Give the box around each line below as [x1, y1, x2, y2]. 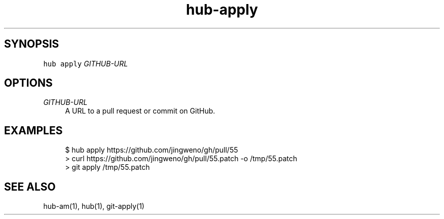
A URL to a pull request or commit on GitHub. [65, 106, 215, 116]
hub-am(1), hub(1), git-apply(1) [43, 202, 144, 211]
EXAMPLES [4, 124, 63, 137]
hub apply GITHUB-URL [43, 59, 128, 68]
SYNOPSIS [4, 38, 59, 51]
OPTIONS [4, 77, 53, 90]
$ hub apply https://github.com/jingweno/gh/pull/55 [65, 145, 238, 155]
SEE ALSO [4, 180, 56, 193]
